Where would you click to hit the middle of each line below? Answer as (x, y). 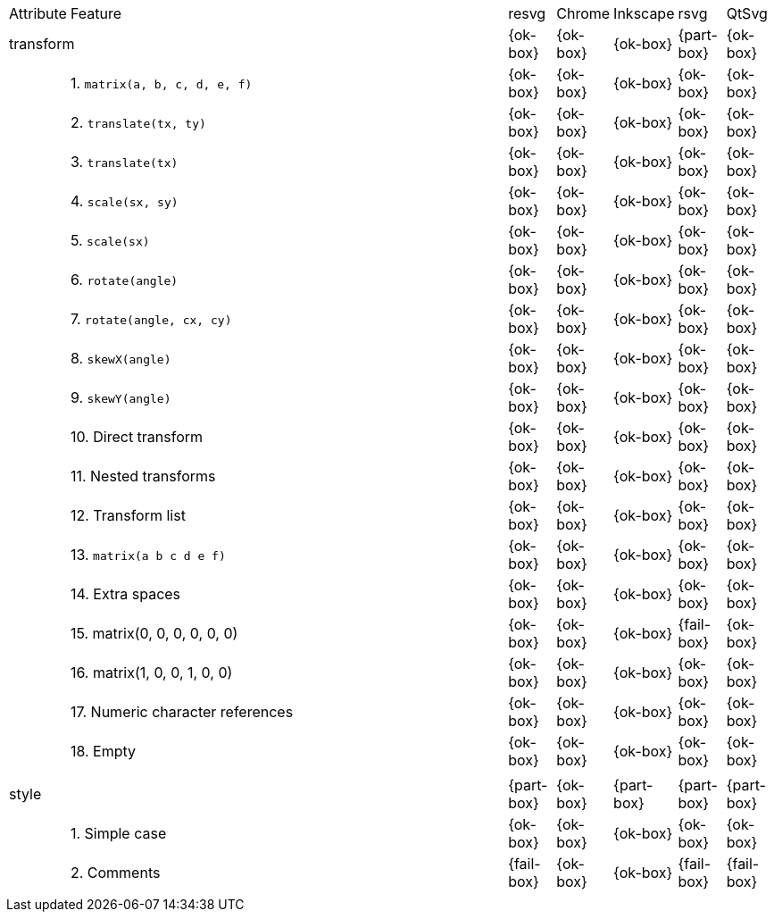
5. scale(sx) (110, 240)
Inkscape (644, 13)
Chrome (583, 13)
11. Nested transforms (143, 476)
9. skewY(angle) (121, 397)
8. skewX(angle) (121, 358)
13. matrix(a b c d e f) (148, 555)
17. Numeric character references (182, 712)
